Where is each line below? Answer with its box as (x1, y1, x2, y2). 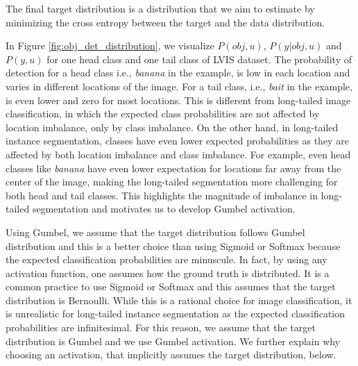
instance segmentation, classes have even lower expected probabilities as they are (6, 133, 349, 148)
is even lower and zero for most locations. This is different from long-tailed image (6, 92, 351, 107)
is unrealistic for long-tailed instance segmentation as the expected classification (6, 306, 346, 321)
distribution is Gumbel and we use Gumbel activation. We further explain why (6, 333, 341, 348)
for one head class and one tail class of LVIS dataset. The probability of (46, 51, 352, 66)
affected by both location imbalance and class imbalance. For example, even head (6, 147, 351, 161)
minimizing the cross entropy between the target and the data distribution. (6, 15, 325, 29)
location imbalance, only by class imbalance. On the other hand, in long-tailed (6, 119, 339, 134)
